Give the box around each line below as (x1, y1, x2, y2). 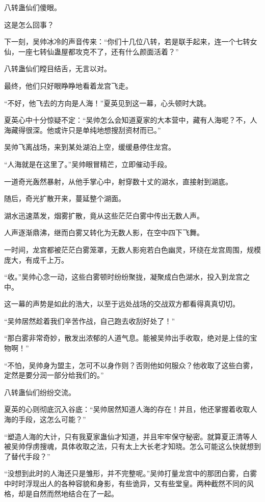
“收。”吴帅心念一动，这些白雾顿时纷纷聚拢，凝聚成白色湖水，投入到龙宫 (4, 271, 243, 282)
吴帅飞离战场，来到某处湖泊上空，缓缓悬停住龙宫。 (4, 142, 175, 152)
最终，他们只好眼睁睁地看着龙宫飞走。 (4, 80, 132, 91)
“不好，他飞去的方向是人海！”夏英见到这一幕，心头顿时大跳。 (4, 97, 211, 108)
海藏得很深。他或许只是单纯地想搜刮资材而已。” (4, 124, 161, 135)
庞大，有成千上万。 (4, 254, 68, 265)
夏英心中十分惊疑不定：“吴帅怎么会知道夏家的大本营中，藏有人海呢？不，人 (4, 115, 257, 125)
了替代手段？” (4, 451, 50, 461)
